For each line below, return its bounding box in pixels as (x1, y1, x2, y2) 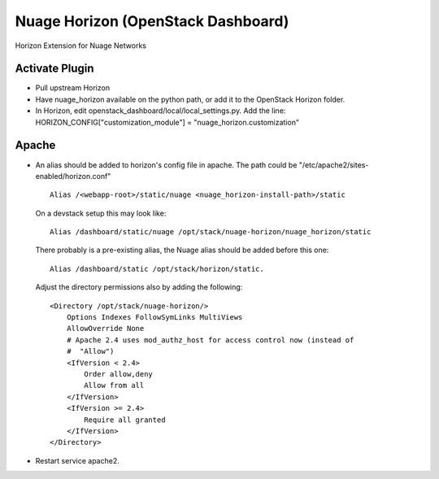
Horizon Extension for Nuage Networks (15, 41, 146, 50)
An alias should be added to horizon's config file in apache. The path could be (35, 159, 298, 170)
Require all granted (84, 415, 166, 425)
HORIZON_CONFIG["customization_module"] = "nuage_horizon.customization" (35, 117, 300, 127)
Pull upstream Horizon (35, 83, 110, 93)
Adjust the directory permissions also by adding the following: (35, 282, 243, 292)
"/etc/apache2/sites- (298, 159, 369, 170)
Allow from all (84, 381, 145, 390)
